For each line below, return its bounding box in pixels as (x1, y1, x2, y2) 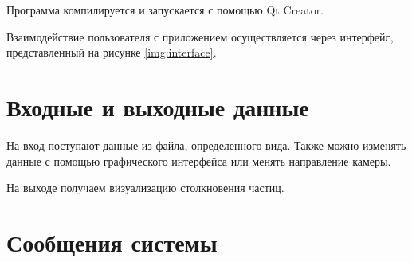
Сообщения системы (6, 225, 218, 258)
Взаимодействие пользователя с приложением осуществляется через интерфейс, (6, 28, 394, 45)
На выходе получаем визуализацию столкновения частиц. (6, 179, 284, 196)
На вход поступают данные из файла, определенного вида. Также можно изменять (6, 136, 406, 153)
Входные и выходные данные (6, 90, 309, 123)
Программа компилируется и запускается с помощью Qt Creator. (6, 2, 324, 18)
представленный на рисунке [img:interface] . (6, 44, 217, 61)
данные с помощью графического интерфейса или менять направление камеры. (6, 152, 391, 169)
